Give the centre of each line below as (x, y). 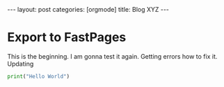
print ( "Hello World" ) (39, 76)
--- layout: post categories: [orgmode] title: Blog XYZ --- (88, 9)
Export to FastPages (67, 38)
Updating (21, 64)
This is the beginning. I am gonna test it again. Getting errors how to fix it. (112, 56)
